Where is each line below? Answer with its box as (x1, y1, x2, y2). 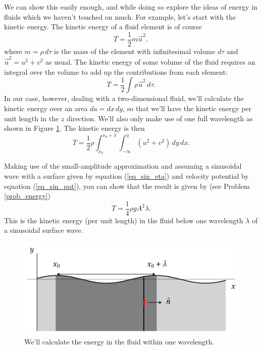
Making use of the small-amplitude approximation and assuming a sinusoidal (4, 161, 242, 171)
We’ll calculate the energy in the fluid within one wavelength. (24, 336, 215, 346)
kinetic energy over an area (4, 103, 88, 113)
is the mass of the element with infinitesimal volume (54, 45, 216, 56)
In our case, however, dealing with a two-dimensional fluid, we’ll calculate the (4, 93, 244, 104)
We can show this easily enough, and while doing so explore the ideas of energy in (4, 2, 257, 12)
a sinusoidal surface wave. (4, 225, 83, 235)
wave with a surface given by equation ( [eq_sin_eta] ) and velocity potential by (4, 171, 249, 181)
